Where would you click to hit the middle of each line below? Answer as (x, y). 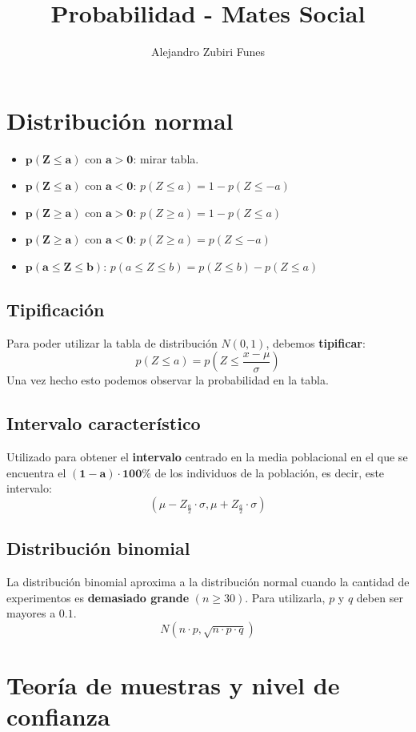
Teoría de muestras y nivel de (173, 685)
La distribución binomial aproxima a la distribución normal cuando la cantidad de (208, 582)
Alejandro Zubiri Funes (208, 52)
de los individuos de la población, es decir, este (270, 472)
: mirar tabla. (166, 158)
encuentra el (36, 472)
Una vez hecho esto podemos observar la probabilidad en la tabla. (168, 380)
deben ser (380, 597)
